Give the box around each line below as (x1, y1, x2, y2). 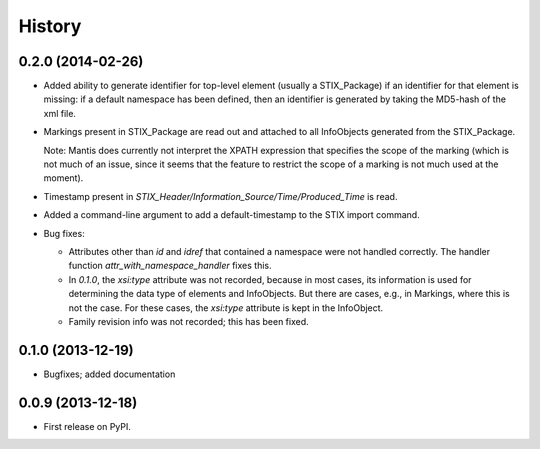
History (18, 15, 82, 37)
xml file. (43, 107, 77, 119)
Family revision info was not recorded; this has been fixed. (68, 315, 309, 327)
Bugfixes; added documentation (43, 368, 176, 380)
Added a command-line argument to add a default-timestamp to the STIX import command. (43, 209, 420, 221)
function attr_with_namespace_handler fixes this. (68, 260, 272, 272)
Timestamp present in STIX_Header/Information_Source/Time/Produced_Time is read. (43, 190, 398, 202)
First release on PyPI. (43, 420, 132, 432)
